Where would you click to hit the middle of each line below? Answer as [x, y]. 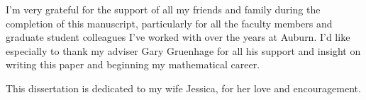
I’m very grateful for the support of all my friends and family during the [163, 9]
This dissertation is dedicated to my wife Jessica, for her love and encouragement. [183, 88]
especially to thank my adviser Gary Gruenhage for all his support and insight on [183, 50]
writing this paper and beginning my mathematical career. [133, 64]
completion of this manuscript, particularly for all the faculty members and [169, 23]
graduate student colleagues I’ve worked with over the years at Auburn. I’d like [178, 37]
